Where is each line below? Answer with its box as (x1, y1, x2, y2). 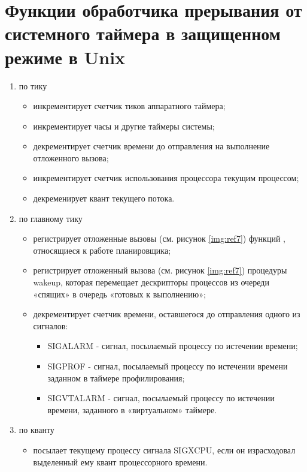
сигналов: (33, 319, 68, 332)
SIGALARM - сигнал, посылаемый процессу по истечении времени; (47, 339, 298, 352)
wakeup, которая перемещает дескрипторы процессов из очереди (33, 276, 269, 288)
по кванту (19, 423, 54, 436)
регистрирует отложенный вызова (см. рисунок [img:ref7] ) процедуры (33, 264, 287, 276)
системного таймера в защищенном (5, 21, 281, 46)
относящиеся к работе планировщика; (33, 243, 171, 256)
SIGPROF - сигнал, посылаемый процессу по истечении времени (47, 360, 288, 372)
